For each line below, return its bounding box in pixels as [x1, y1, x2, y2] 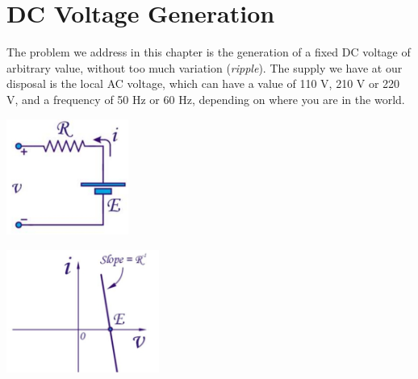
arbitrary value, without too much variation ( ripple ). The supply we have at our [6, 59, 403, 76]
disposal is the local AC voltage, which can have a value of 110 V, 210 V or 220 [6, 75, 400, 92]
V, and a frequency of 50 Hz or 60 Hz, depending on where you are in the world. [6, 90, 405, 107]
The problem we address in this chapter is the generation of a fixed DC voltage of [6, 44, 411, 60]
